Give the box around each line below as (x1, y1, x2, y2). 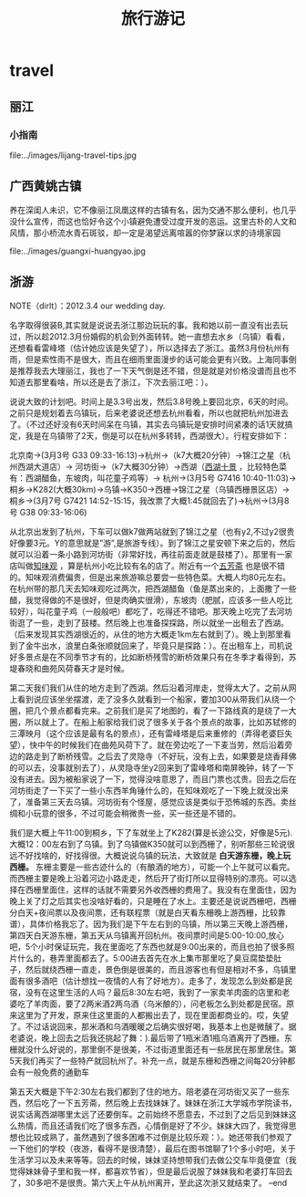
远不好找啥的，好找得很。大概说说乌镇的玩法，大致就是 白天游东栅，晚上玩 (9, 849, 291, 860)
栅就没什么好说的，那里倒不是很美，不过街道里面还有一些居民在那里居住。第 (9, 1044, 297, 1055)
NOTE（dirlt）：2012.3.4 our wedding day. (9, 300, 166, 311)
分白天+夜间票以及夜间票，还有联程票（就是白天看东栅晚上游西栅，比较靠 (9, 907, 287, 918)
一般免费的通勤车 (25, 1067, 89, 1077)
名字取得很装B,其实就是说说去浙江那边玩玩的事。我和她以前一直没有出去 (9, 319, 280, 330)
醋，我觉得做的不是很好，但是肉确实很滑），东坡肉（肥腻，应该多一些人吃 (9, 594, 285, 605)
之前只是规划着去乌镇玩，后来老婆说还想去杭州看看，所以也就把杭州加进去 (9, 407, 289, 418)
